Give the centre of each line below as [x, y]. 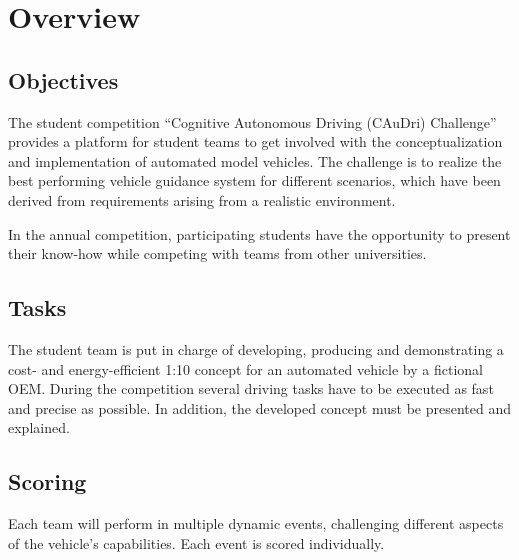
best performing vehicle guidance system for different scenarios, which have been [254, 180]
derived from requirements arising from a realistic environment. [202, 199]
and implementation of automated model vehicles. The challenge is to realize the [255, 160]
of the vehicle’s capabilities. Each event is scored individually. [196, 542]
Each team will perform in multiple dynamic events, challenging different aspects [256, 523]
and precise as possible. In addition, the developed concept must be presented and [259, 407]
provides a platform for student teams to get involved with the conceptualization [255, 141]
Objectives [63, 79]
